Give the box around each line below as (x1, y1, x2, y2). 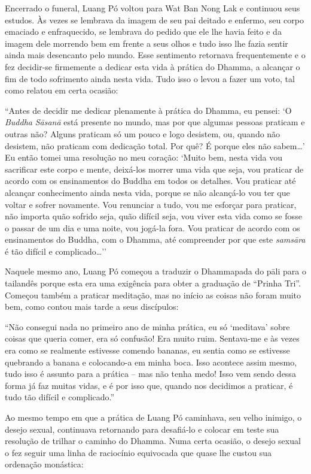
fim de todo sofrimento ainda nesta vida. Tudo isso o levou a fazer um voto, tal (5, 72, 295, 84)
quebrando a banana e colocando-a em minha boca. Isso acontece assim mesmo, (5, 355, 297, 368)
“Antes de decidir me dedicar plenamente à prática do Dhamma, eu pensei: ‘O (5, 104, 292, 116)
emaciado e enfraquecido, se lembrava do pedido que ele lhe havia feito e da (5, 25, 282, 38)
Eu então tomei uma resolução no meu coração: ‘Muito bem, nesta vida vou (5, 151, 282, 164)
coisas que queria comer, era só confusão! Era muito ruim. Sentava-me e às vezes (5, 332, 300, 345)
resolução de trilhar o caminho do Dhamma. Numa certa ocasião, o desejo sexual (5, 434, 301, 447)
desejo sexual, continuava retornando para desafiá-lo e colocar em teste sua (5, 422, 279, 435)
